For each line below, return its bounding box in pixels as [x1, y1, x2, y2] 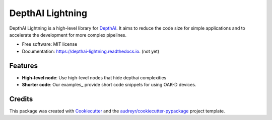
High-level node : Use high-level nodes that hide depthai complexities [22, 74, 167, 80]
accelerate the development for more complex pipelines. [9, 32, 127, 38]
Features [9, 61, 38, 70]
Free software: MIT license [22, 41, 78, 47]
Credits [9, 94, 33, 103]
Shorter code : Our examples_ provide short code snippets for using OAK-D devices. [22, 82, 196, 88]
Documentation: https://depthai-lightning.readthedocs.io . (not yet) [22, 48, 160, 54]
